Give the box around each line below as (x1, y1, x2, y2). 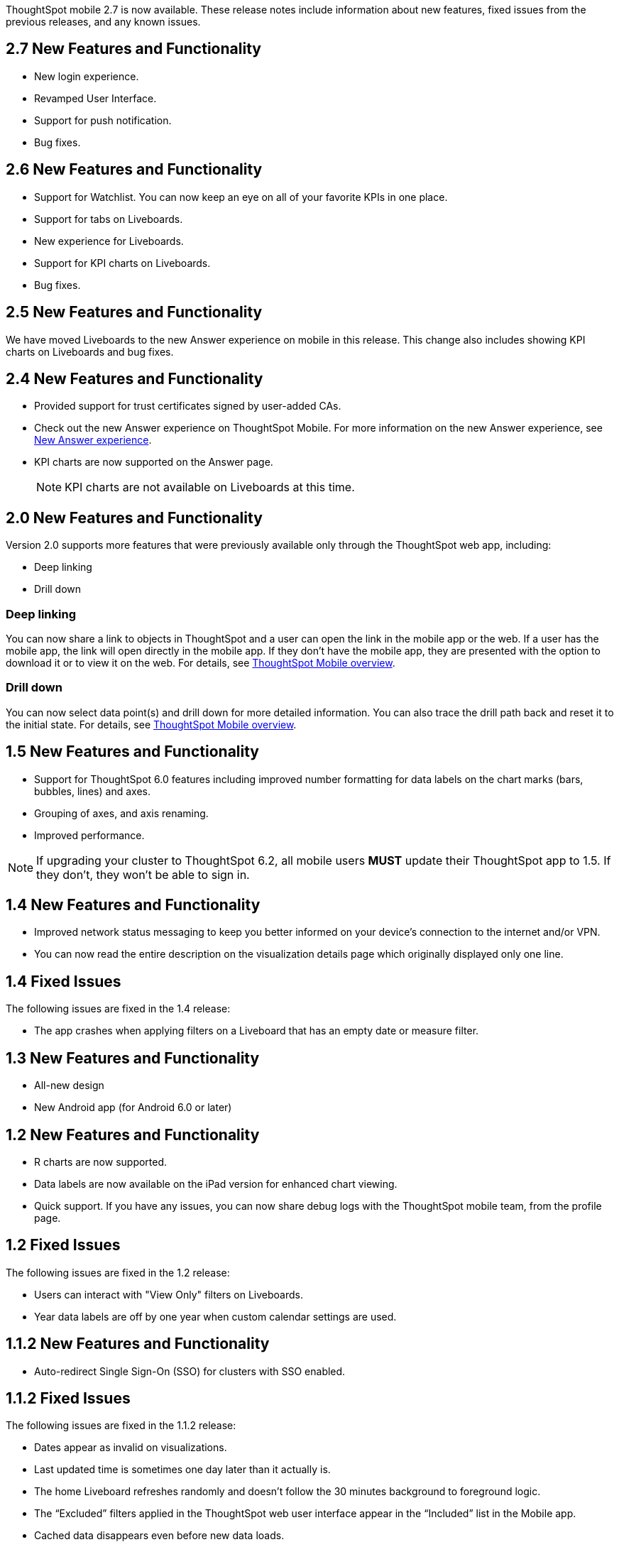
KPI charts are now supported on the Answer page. (34, 456, 273, 469)
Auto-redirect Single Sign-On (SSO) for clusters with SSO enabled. (34, 1365, 346, 1377)
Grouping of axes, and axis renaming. (34, 807, 209, 819)
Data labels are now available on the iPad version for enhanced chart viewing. (34, 1177, 398, 1190)
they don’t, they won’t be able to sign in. (36, 867, 250, 882)
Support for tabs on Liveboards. (34, 212, 183, 225)
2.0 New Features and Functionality (6, 508, 263, 527)
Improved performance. (34, 829, 145, 841)
